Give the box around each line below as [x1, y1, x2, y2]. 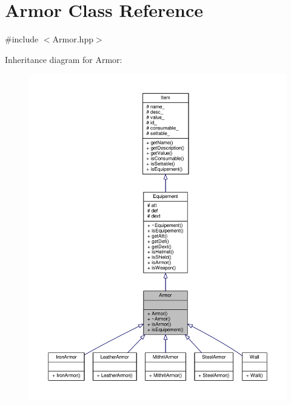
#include [5, 33, 39, 45]
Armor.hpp [52, 33, 93, 45]
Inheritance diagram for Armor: [5, 53, 122, 65]
